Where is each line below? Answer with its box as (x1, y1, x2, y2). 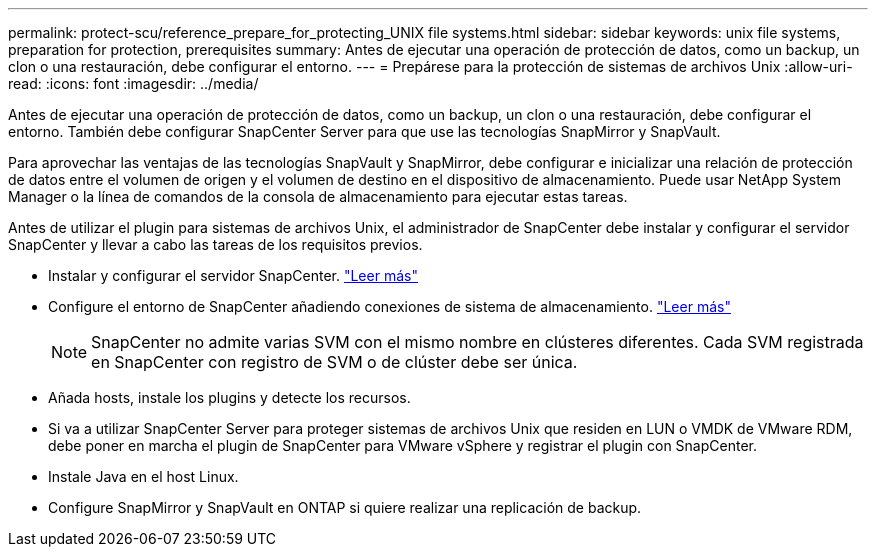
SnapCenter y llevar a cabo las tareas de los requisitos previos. (8, 236, 423, 253)
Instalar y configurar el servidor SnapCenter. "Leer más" (48, 267, 418, 284)
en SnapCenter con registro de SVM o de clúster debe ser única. (91, 352, 578, 372)
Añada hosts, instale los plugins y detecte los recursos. (48, 389, 411, 406)
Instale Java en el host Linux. (48, 468, 239, 485)
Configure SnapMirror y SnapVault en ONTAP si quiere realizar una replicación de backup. (48, 499, 642, 516)
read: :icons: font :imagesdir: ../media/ (8, 75, 259, 92)
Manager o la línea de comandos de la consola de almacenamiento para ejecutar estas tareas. (8, 188, 628, 205)
